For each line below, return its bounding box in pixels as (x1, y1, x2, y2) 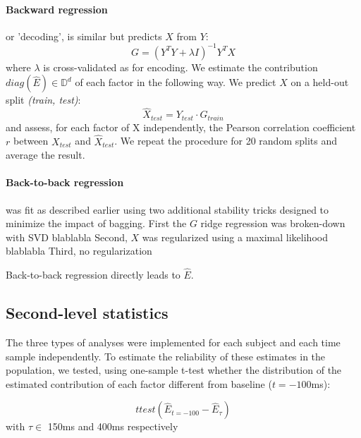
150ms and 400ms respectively (47, 419, 178, 434)
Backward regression (6, 1, 108, 16)
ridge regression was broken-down (200, 216, 345, 231)
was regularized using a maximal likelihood (142, 229, 328, 244)
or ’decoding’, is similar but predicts (6, 28, 162, 43)
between (13, 133, 49, 148)
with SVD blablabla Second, (6, 229, 128, 244)
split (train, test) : (6, 92, 81, 107)
